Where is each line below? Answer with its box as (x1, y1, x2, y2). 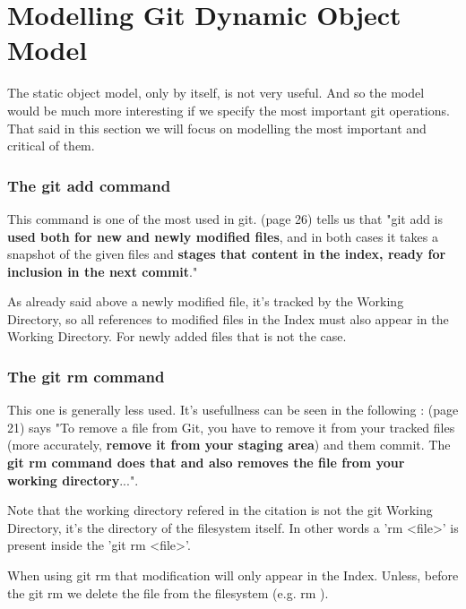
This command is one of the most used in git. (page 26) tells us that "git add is (7, 209, 444, 227)
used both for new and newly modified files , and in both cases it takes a (7, 227, 438, 245)
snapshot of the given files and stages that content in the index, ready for (7, 244, 446, 263)
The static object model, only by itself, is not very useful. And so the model (7, 83, 425, 102)
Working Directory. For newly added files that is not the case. (7, 327, 347, 346)
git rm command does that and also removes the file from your (7, 453, 405, 472)
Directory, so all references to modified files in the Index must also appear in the (7, 309, 449, 328)
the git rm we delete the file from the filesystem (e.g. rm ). (7, 583, 329, 602)
